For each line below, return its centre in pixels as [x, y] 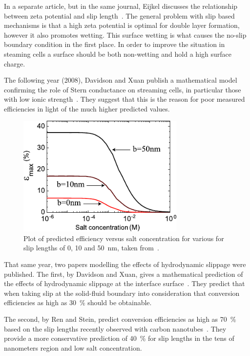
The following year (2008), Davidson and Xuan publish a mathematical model [121, 80]
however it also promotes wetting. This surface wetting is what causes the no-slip [125, 34]
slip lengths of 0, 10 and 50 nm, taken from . [91, 248]
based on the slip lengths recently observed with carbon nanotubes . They [115, 328]
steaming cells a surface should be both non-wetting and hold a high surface [118, 54]
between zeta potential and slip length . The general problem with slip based [119, 15]
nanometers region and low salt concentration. [73, 347]
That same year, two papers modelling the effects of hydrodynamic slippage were [125, 264]
